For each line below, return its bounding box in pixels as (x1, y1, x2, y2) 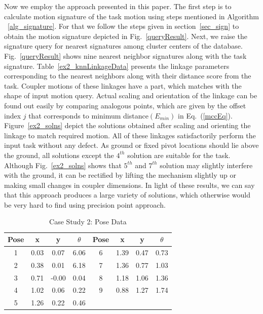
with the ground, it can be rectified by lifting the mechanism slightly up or (4, 170, 237, 180)
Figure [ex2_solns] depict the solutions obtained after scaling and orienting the (4, 120, 251, 131)
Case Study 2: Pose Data (49, 216, 127, 227)
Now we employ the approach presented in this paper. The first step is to (4, 1, 232, 11)
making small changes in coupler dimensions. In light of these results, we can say (4, 179, 255, 190)
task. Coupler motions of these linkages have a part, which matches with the (4, 80, 242, 91)
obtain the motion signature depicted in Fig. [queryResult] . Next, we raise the (4, 30, 247, 41)
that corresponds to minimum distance (28, 110, 148, 121)
